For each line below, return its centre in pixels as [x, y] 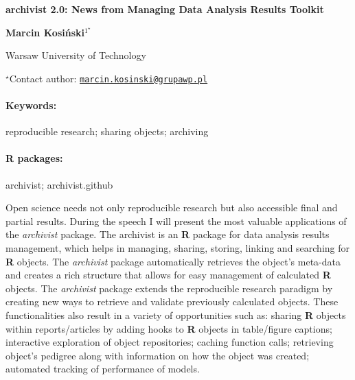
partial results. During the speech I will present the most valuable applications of [176, 221]
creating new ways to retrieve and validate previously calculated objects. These [172, 301]
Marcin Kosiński [45, 32]
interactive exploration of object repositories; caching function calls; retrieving [170, 342]
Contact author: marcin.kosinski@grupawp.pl [108, 78]
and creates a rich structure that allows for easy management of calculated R [168, 275]
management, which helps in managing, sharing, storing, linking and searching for [178, 248]
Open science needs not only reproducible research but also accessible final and [172, 207]
